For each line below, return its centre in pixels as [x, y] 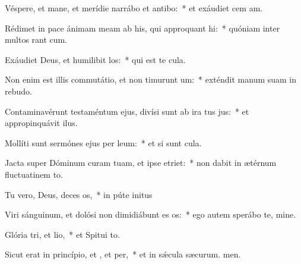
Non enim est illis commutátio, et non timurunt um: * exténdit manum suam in [151, 79]
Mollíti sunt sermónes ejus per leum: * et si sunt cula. [103, 142]
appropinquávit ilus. [41, 123]
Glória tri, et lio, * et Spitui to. [62, 234]
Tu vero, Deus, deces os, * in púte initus [79, 194]
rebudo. [18, 91]
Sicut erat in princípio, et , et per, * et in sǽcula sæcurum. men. [123, 254]
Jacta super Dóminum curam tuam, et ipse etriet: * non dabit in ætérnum [141, 163]
